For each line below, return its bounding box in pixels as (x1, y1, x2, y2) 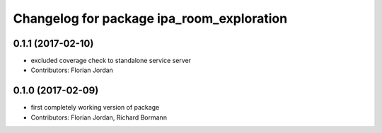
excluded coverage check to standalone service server (30, 57, 191, 65)
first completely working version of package (30, 103, 160, 112)
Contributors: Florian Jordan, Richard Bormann (30, 113, 168, 122)
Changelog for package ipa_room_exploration (13, 11, 288, 26)
